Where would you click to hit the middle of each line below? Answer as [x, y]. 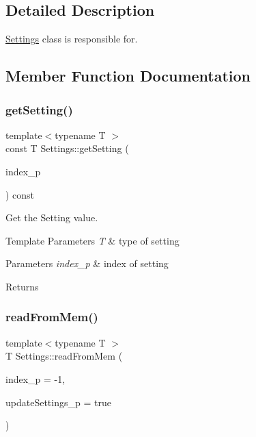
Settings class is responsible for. [72, 39]
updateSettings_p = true [58, 402]
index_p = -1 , [35, 378]
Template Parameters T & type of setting [93, 240]
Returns [22, 286]
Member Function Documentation [128, 76]
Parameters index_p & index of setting [87, 263]
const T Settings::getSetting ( [67, 148]
